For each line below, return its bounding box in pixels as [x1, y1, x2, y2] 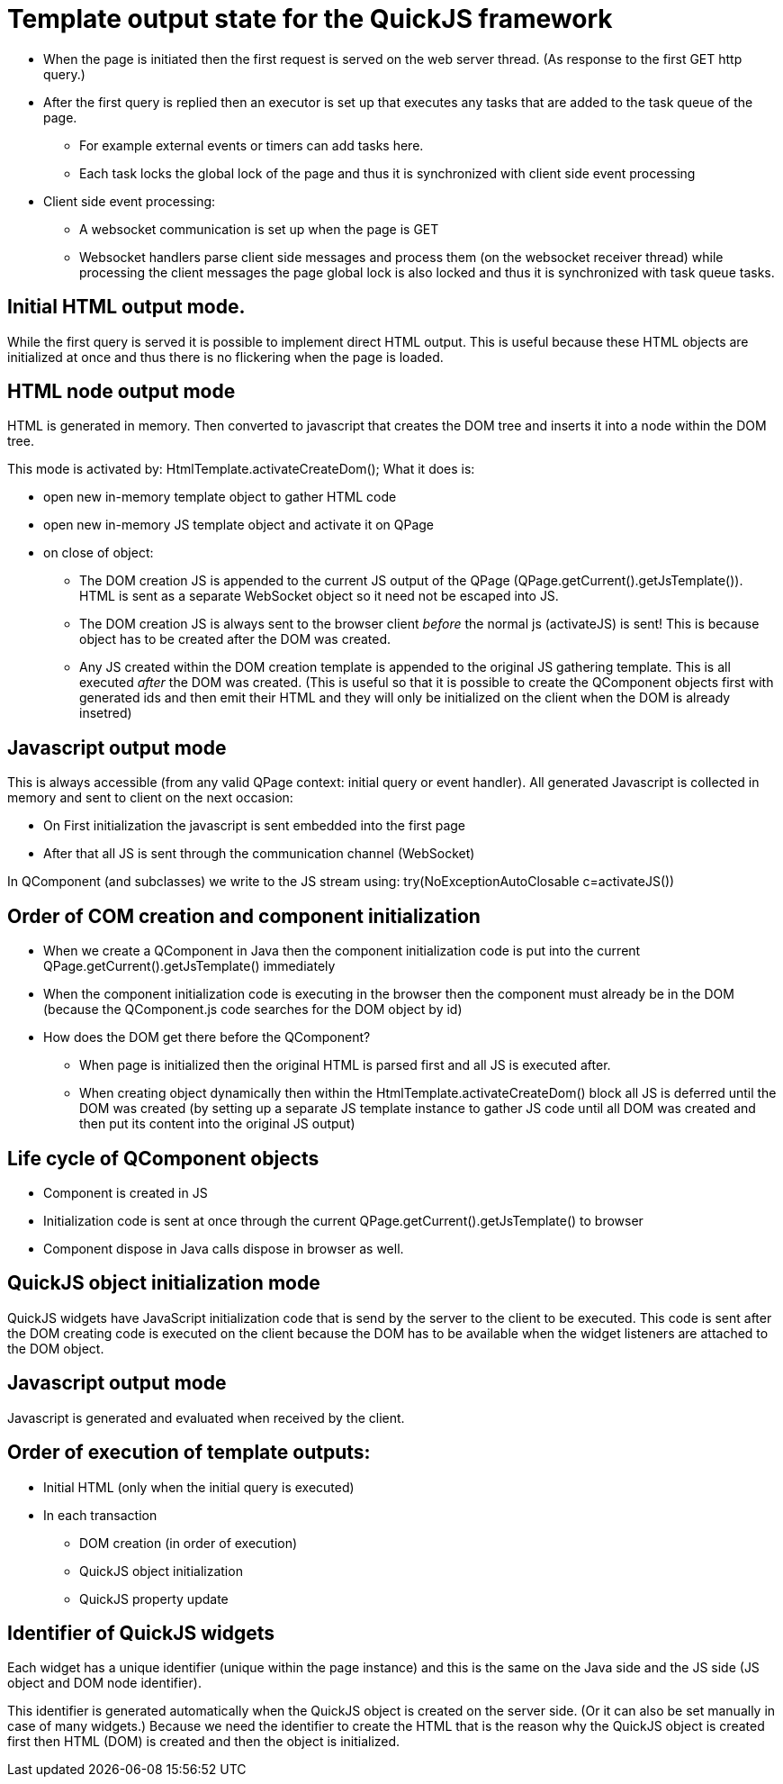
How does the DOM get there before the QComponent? [43, 1029, 371, 1046]
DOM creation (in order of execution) [79, 1535, 298, 1551]
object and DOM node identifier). [7, 1675, 202, 1691]
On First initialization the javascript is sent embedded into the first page [43, 818, 466, 834]
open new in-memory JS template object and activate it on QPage [43, 517, 435, 533]
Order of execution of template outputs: [7, 1441, 371, 1464]
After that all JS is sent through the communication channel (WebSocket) [43, 846, 475, 862]
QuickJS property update [79, 1590, 229, 1607]
